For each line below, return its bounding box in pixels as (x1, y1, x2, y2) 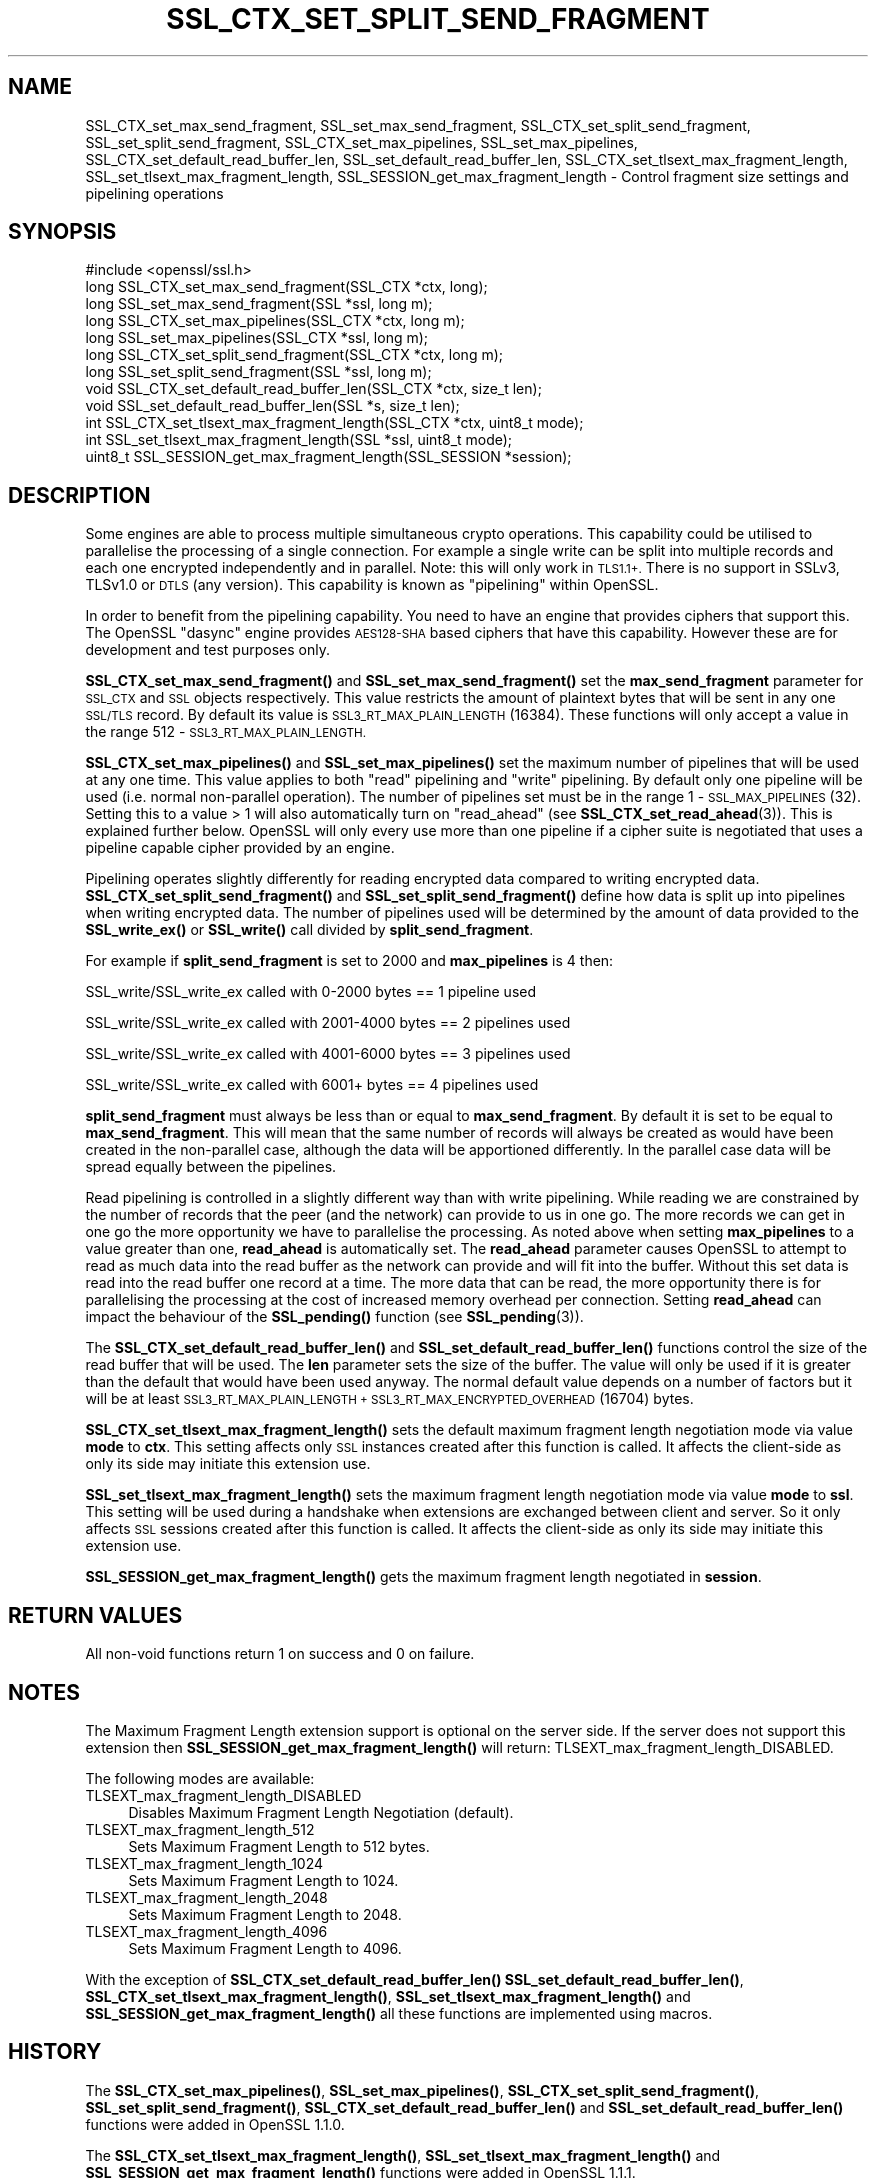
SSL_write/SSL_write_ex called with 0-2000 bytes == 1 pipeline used (85, 983, 537, 1001)
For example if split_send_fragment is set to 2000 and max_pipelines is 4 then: (85, 952, 614, 970)
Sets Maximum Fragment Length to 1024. (128, 1871, 399, 1889)
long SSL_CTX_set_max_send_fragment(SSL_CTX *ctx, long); (85, 278, 488, 296)
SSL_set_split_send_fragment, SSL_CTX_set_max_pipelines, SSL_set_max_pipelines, (85, 133, 638, 151)
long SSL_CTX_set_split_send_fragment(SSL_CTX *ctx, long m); (85, 346, 504, 364)
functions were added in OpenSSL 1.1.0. (85, 2115, 345, 2133)
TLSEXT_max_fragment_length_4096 (85, 1922, 328, 1940)
